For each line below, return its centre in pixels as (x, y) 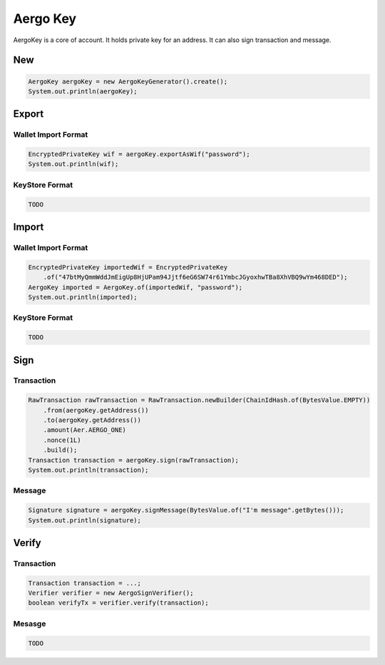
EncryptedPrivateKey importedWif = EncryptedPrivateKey (128, 267)
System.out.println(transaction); (88, 470)
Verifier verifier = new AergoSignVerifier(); (111, 593)
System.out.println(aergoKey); (83, 91)
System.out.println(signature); (85, 520)
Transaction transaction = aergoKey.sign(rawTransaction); (133, 460)
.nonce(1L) (62, 440)
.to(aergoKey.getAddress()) (92, 420)
